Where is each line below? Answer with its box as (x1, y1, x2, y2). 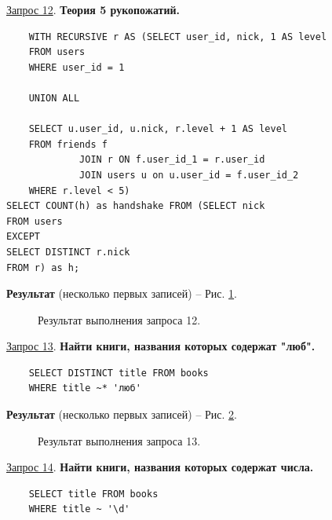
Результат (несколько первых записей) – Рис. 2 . (6, 406, 238, 423)
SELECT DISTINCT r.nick (6, 246, 130, 258)
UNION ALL (28, 92, 80, 104)
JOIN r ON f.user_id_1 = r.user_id (79, 154, 265, 166)
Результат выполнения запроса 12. (38, 311, 201, 328)
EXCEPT (6, 231, 40, 243)
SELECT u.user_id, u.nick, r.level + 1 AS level (28, 123, 287, 135)
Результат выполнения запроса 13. (38, 432, 201, 449)
